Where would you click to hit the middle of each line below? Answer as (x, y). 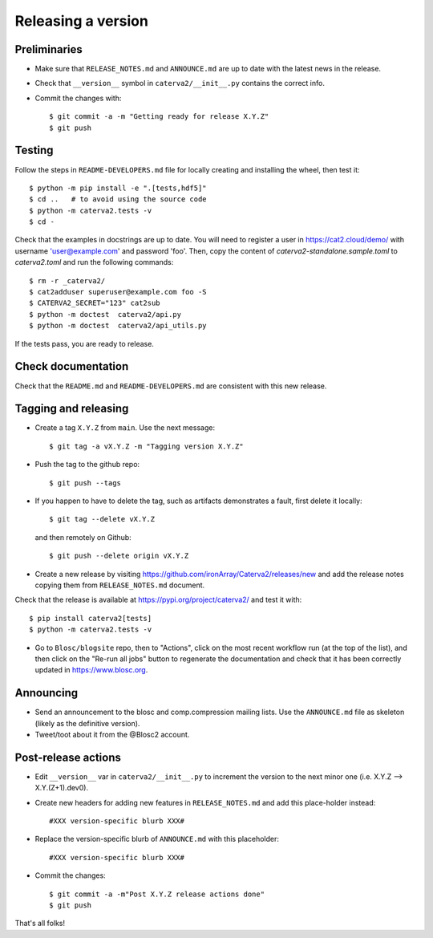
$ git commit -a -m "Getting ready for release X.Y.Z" (159, 117)
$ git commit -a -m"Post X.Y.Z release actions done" (157, 894)
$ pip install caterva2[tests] (91, 618)
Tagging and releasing (72, 409)
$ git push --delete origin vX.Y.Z (119, 556)
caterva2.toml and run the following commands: (94, 262)
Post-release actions (68, 757)
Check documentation (72, 366)
